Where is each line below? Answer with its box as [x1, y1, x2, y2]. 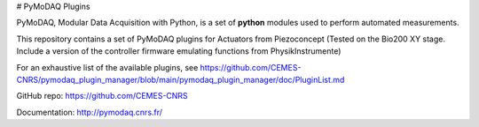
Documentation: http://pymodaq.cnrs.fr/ [16, 107, 163, 117]
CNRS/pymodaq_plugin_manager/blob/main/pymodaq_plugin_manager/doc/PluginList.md [16, 74, 345, 85]
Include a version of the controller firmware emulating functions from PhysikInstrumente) [16, 46, 342, 56]
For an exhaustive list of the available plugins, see [16, 62, 199, 72]
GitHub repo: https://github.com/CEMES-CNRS [16, 91, 188, 101]
